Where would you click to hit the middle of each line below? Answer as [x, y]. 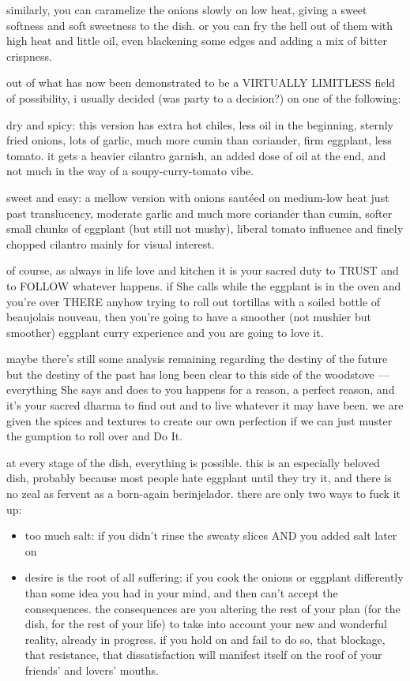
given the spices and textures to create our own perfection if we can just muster [199, 420]
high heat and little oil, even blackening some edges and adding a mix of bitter [197, 41]
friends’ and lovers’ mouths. [92, 670]
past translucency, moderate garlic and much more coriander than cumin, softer [199, 213]
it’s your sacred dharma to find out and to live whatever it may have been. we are [205, 405]
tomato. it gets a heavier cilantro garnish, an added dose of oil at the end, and [196, 155]
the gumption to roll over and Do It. [95, 436]
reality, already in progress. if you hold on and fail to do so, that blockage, [205, 639]
